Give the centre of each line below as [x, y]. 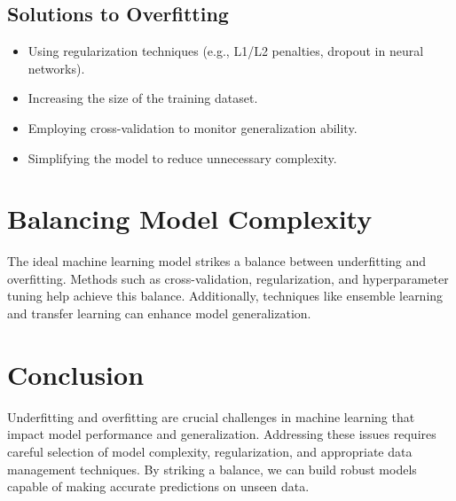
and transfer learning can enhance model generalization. [159, 313]
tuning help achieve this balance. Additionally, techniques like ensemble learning [225, 296]
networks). [56, 68]
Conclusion [76, 374]
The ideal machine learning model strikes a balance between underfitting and [216, 261]
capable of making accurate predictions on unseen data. [158, 486]
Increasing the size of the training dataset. [143, 98]
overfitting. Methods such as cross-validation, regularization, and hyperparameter [228, 278]
